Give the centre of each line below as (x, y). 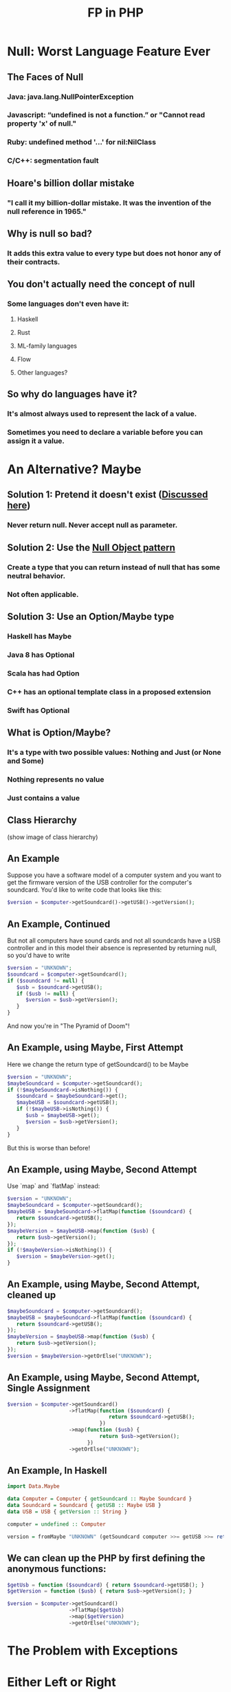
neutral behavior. (36, 576)
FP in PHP (115, 13)
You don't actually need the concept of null (101, 284)
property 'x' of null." (42, 124)
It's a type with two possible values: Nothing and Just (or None (114, 752)
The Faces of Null (45, 77)
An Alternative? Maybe (75, 469)
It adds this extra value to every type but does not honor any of (114, 253)
